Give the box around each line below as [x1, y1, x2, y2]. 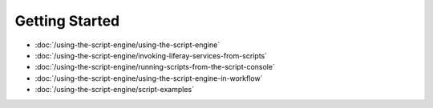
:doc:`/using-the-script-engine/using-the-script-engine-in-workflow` [34, 73, 263, 83]
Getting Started [14, 12, 120, 30]
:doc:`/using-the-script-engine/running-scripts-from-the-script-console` [34, 62, 276, 72]
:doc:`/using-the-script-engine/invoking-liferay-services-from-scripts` [34, 50, 268, 60]
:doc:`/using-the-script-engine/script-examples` [34, 85, 194, 94]
